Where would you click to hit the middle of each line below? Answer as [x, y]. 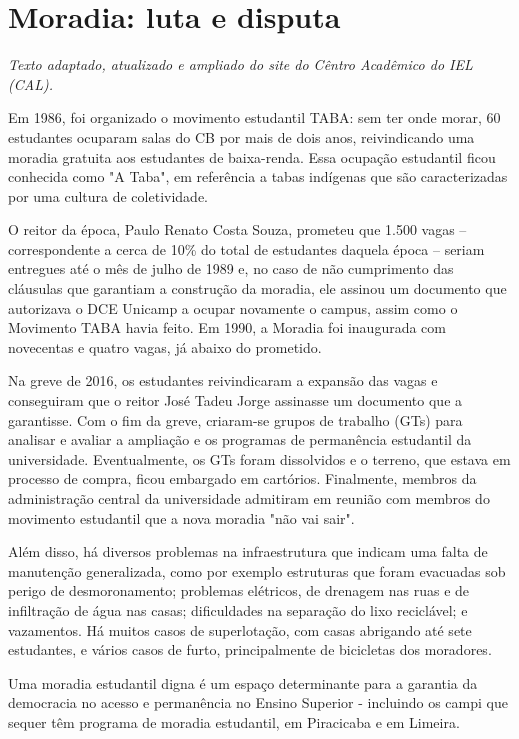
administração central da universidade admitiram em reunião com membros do [249, 498]
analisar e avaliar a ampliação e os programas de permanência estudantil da [240, 439]
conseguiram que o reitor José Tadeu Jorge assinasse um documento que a [235, 400]
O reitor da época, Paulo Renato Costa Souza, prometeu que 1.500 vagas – [237, 229]
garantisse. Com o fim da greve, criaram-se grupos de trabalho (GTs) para [235, 419]
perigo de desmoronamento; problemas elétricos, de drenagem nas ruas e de [239, 590]
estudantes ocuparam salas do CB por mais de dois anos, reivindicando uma [241, 136]
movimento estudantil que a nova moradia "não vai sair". [181, 517]
